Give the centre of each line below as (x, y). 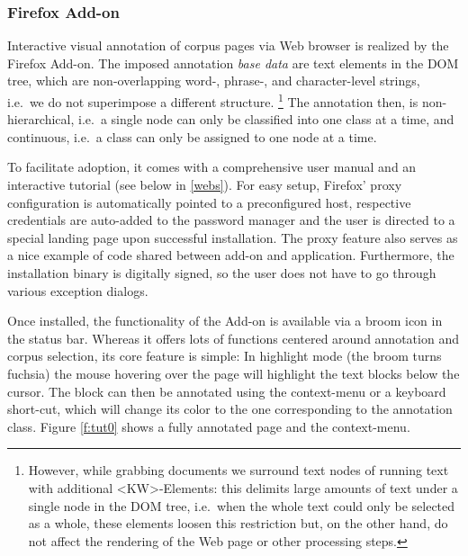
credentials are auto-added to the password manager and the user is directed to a (231, 220)
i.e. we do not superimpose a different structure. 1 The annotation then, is (213, 100)
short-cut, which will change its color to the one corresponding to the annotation (230, 409)
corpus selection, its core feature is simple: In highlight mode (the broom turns (225, 356)
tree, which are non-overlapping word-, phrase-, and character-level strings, (214, 81)
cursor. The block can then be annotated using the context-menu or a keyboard (227, 391)
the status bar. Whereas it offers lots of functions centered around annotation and (233, 338)
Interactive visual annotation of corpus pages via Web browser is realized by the (228, 45)
